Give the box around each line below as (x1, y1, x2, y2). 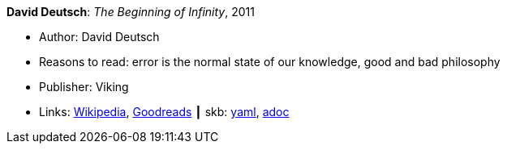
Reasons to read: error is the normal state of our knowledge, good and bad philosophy (39, 55, 501, 69)
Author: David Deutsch (39, 30, 160, 44)
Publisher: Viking (39, 80, 129, 94)
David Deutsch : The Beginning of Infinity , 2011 (6, 5, 255, 19)
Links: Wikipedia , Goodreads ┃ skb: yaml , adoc (39, 105, 290, 119)
